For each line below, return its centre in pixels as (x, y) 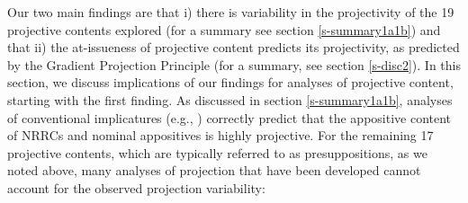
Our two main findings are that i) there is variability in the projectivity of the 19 (231, 12)
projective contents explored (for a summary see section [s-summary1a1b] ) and (224, 29)
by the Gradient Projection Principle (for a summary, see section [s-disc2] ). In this (234, 64)
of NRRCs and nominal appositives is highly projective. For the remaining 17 (220, 135)
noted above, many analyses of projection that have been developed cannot (214, 170)
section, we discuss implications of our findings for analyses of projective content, (230, 82)
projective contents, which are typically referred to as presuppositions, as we (217, 152)
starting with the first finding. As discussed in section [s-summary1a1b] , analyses (230, 99)
